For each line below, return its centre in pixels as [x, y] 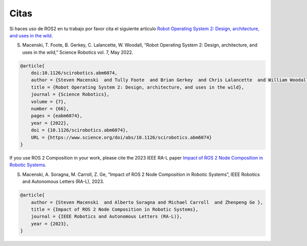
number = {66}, [50, 109]
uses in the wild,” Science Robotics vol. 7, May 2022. [78, 52]
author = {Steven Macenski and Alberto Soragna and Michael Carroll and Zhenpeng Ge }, [147, 202]
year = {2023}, [50, 223]
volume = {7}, [49, 102]
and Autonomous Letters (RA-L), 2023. [63, 182]
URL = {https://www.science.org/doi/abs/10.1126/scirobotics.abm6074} [122, 137]
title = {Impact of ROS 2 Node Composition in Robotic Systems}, [115, 209]
